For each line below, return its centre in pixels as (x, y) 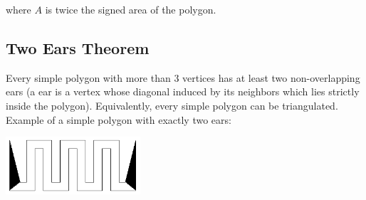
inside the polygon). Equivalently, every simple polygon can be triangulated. (172, 105)
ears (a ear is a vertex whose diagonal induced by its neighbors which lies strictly (183, 91)
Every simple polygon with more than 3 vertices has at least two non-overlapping (183, 77)
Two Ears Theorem (78, 47)
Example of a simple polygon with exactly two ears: (119, 119)
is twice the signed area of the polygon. (131, 9)
